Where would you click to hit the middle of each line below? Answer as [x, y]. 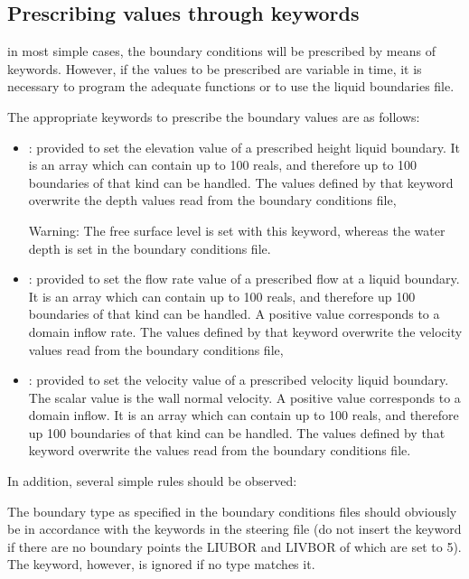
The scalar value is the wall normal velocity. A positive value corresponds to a [244, 397]
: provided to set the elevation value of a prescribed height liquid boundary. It [244, 147]
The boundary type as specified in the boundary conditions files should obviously [232, 511]
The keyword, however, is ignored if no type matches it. [161, 564]
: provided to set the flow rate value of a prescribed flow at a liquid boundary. [244, 279]
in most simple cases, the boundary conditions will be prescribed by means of [221, 51]
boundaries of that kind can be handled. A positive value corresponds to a [234, 314]
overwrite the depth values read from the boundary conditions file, [212, 200]
